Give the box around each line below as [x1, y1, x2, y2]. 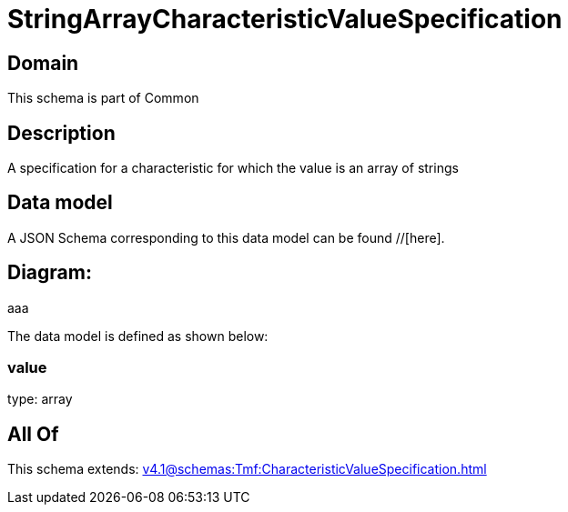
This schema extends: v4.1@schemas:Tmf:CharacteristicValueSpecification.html [7, 461, 487, 477]
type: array [7, 391, 73, 407]
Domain [7, 51, 79, 75]
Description [7, 121, 116, 145]
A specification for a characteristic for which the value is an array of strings [7, 160, 459, 176]
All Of [7, 422, 59, 446]
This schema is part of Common [7, 90, 199, 106]
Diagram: [7, 261, 92, 285]
